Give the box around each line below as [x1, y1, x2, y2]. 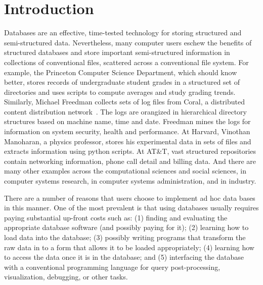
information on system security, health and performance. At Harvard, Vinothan [4, 126, 250, 137]
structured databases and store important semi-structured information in [4, 47, 230, 58]
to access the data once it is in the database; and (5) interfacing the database [4, 252, 244, 262]
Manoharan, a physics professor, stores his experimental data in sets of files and [4, 136, 251, 146]
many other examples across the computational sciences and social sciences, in [4, 165, 246, 176]
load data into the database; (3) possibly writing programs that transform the [4, 232, 246, 242]
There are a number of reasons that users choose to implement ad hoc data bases [4, 192, 255, 203]
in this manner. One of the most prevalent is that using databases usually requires [4, 202, 259, 213]
